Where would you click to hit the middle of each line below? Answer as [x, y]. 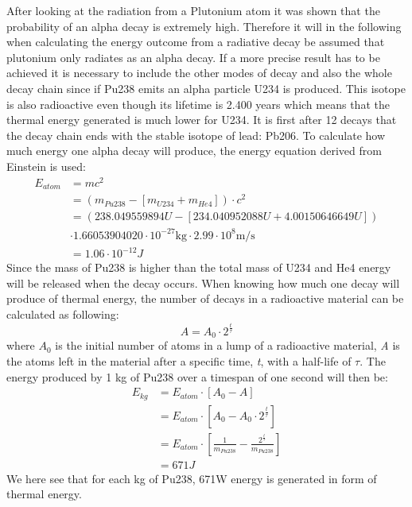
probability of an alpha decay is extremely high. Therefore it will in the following [204, 26]
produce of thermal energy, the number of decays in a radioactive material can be [205, 298]
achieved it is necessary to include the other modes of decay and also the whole [199, 73]
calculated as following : [63, 314]
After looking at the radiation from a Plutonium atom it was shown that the [193, 10]
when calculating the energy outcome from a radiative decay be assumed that [196, 42]
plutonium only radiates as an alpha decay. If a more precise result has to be [193, 57]
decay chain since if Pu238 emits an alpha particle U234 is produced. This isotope [206, 88]
